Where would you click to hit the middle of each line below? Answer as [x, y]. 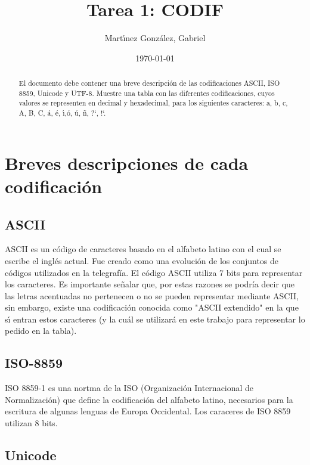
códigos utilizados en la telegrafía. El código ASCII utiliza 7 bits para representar [154, 272]
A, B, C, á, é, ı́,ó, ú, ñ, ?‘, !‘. [62, 113]
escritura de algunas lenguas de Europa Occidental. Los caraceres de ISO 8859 [148, 411]
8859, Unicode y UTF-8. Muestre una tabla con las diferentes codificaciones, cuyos [147, 93]
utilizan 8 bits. [31, 423]
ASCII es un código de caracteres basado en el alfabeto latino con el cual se [143, 249]
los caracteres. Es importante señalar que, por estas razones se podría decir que [150, 284]
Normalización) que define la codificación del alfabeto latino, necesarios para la [149, 399]
